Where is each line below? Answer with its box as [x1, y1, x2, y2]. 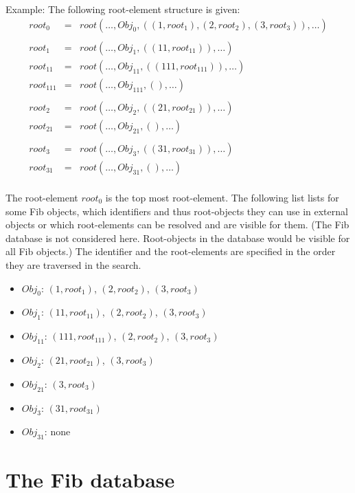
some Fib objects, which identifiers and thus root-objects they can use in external [5, 204, 348, 218]
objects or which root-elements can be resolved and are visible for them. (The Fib [5, 217, 350, 232]
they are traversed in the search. [5, 257, 141, 272]
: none [44, 424, 71, 439]
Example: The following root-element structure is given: [5, 2, 240, 16]
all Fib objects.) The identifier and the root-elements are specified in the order [5, 244, 336, 259]
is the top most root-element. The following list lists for [105, 190, 339, 204]
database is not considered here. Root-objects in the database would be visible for [5, 230, 350, 245]
